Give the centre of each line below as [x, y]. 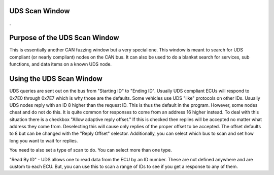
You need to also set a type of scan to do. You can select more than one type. [91, 150]
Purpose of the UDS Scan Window [64, 38]
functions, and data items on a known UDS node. [60, 64]
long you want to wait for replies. [44, 140]
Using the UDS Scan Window [56, 79]
